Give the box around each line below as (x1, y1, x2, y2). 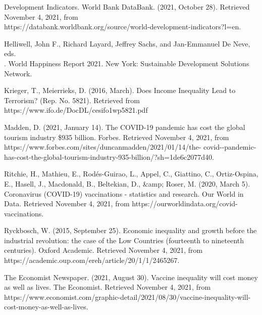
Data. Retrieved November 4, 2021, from (4, 198, 130, 209)
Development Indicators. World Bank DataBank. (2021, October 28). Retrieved (4, 2, 250, 12)
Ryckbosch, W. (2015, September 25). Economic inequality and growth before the (4, 225, 257, 236)
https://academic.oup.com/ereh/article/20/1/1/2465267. (4, 255, 180, 265)
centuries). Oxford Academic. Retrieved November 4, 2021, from (4, 245, 203, 255)
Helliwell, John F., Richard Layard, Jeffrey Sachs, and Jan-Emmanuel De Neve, (4, 38, 250, 49)
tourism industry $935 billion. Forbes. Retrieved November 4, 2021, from (4, 131, 229, 142)
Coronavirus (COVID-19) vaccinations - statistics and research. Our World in (4, 188, 244, 199)
